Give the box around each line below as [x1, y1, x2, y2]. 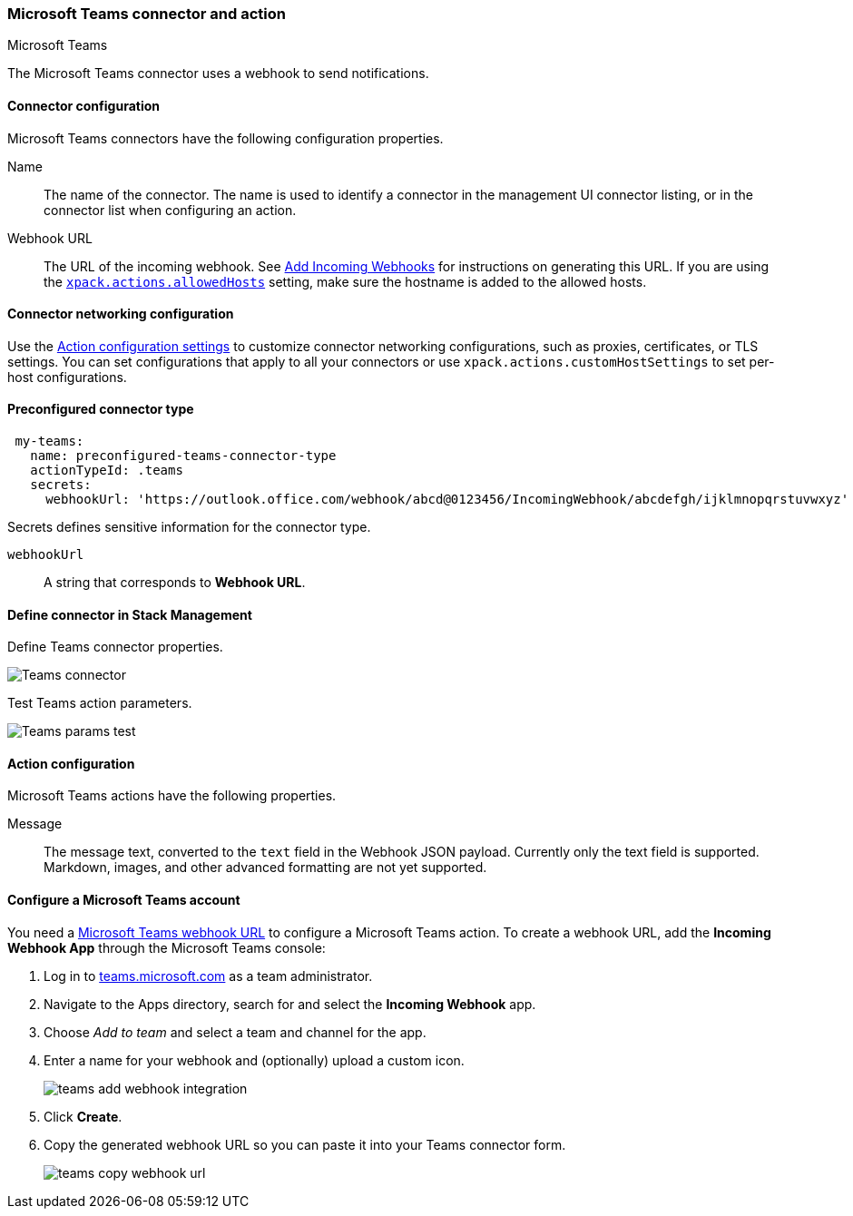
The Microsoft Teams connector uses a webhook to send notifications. [7, 65, 429, 82]
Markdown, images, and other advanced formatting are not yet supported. [44, 859, 487, 876]
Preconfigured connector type [7, 401, 194, 417]
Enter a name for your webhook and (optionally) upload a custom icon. [44, 1052, 465, 1068]
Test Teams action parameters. [7, 695, 192, 711]
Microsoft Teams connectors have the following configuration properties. [7, 130, 444, 146]
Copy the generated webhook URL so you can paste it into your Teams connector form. [44, 1136, 566, 1152]
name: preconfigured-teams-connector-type [30, 448, 337, 464]
